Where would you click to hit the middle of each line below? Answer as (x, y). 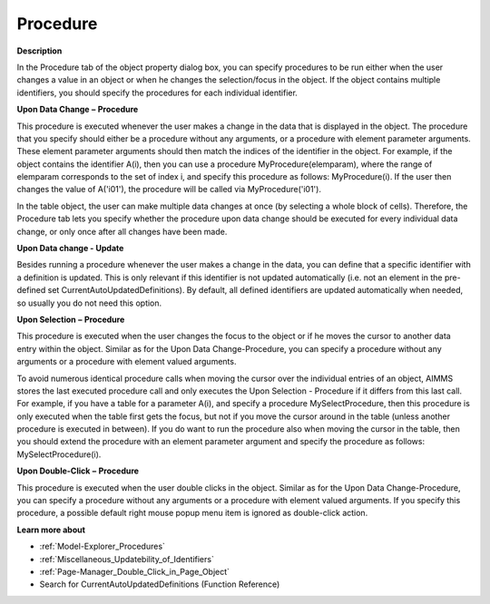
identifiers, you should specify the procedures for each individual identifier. (157, 93)
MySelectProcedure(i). (59, 454)
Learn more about (51, 530)
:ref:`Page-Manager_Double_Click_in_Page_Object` (135, 572)
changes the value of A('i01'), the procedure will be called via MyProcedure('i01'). (169, 190)
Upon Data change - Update (70, 248)
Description (39, 51)
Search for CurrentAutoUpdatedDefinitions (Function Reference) (160, 584)
